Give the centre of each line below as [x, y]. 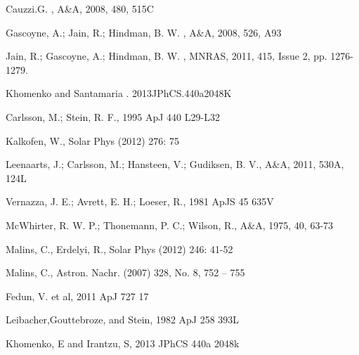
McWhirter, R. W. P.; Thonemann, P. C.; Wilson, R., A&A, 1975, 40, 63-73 [170, 225]
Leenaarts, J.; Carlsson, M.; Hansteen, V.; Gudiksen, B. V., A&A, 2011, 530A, [175, 164]
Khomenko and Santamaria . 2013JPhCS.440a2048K [119, 93]
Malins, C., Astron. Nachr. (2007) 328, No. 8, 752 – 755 [125, 272]
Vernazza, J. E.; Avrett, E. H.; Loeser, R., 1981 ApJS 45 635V [140, 201]
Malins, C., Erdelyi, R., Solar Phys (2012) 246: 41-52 [119, 248]
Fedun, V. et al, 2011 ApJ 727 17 [77, 296]
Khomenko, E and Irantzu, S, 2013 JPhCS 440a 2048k [123, 343]
